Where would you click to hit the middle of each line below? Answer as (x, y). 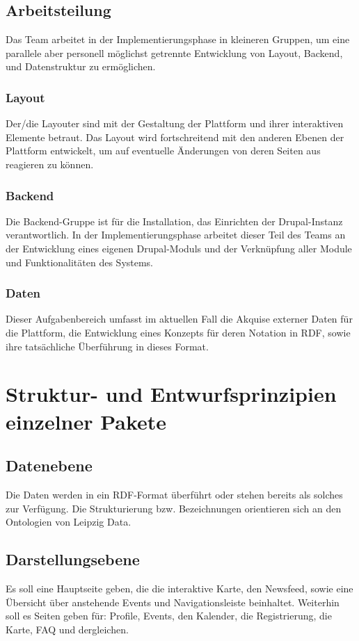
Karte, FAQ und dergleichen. (67, 629)
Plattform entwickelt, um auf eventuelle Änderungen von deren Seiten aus (163, 151)
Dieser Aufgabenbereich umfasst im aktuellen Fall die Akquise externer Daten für (179, 319)
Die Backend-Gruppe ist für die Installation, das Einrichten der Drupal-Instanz (174, 221)
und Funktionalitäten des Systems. (80, 262)
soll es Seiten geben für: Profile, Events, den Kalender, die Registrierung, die (169, 616)
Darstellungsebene (73, 559)
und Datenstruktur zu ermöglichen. (81, 66)
